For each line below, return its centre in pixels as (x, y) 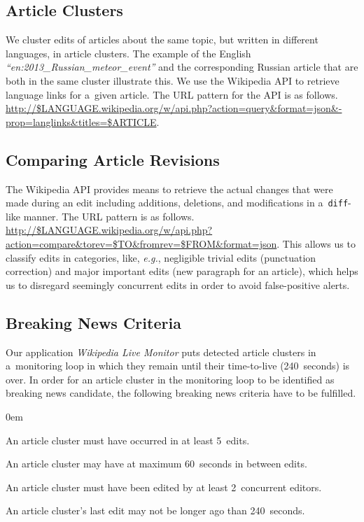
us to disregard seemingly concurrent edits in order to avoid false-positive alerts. (178, 284)
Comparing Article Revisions (113, 159)
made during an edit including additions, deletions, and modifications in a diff (177, 203)
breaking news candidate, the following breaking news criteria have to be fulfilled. (181, 393)
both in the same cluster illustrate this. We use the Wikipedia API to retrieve (173, 80)
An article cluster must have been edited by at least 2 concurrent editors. (164, 487)
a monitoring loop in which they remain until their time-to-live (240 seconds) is (178, 366)
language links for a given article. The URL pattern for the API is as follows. (172, 94)
